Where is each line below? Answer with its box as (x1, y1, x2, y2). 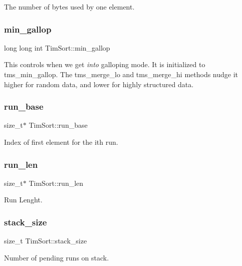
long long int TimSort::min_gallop (4, 42, 110, 53)
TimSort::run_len (29, 177, 84, 188)
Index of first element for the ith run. (4, 137, 118, 147)
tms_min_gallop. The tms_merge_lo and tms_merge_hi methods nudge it (4, 69, 238, 79)
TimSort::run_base (29, 120, 88, 130)
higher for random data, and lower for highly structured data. (4, 79, 194, 89)
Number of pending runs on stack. (4, 252, 109, 262)
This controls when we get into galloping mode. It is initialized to (4, 59, 205, 70)
